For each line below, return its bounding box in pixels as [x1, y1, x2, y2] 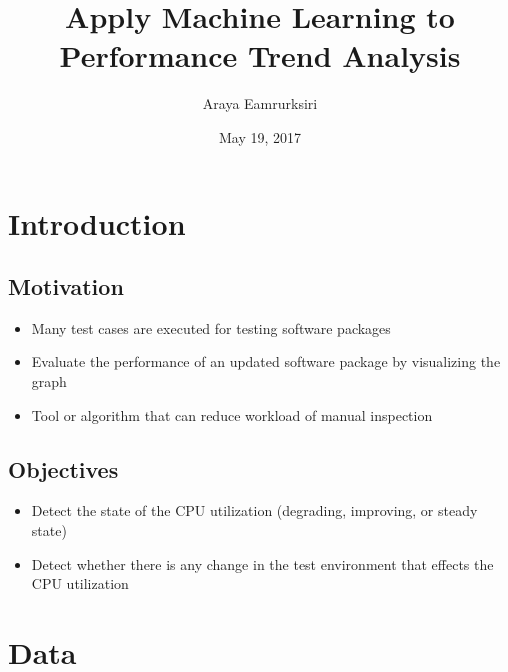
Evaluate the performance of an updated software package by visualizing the [31, 351, 501, 372]
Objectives [8, 453, 119, 484]
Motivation [8, 271, 124, 302]
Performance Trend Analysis [59, 35, 461, 76]
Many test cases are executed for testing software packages [31, 317, 391, 338]
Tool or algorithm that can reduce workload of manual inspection [31, 404, 433, 425]
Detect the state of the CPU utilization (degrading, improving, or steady [31, 500, 478, 521]
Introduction [8, 202, 186, 243]
